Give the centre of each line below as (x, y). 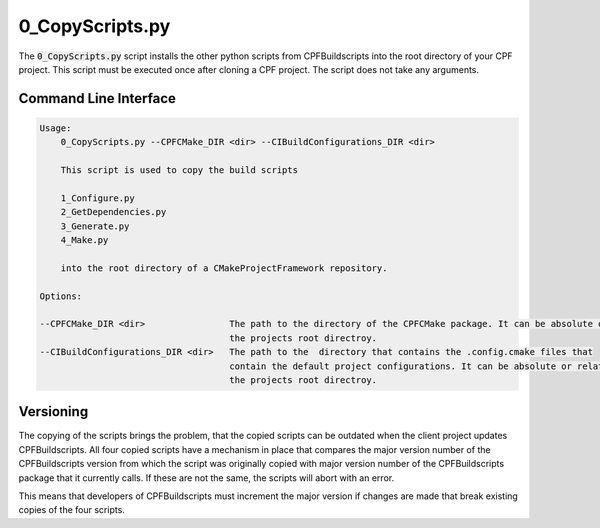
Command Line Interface (97, 98)
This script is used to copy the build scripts (179, 170)
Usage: (55, 128)
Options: (61, 296)
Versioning (53, 411)
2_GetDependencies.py (113, 212)
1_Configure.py (97, 198)
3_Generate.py (95, 226)
